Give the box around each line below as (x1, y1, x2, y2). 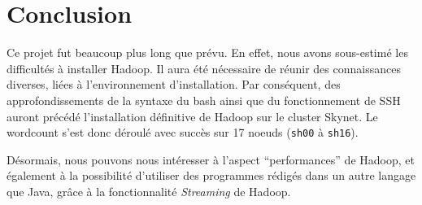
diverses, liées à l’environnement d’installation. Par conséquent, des (7, 76, 341, 93)
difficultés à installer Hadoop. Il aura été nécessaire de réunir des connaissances (7, 59, 401, 76)
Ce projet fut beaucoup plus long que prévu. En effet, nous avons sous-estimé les (7, 44, 408, 61)
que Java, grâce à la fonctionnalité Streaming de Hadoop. (7, 182, 291, 199)
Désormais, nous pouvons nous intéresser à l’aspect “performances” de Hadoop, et (7, 150, 415, 168)
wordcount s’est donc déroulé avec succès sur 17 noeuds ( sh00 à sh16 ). (7, 124, 359, 141)
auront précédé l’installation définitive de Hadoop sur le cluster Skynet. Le (7, 107, 378, 124)
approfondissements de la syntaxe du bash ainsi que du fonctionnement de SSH (7, 91, 401, 108)
